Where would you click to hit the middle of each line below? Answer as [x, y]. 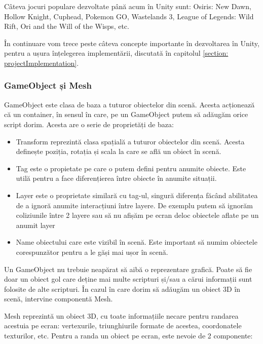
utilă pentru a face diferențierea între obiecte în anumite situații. [116, 178]
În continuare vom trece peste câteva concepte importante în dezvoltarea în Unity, [132, 43]
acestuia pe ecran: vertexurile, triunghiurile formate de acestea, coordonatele [123, 326]
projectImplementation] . [42, 63]
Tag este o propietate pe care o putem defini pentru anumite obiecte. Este [131, 168]
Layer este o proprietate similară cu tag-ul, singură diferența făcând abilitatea [137, 195]
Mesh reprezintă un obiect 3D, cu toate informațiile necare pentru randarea [121, 315]
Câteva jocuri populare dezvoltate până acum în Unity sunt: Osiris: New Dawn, [128, 6]
